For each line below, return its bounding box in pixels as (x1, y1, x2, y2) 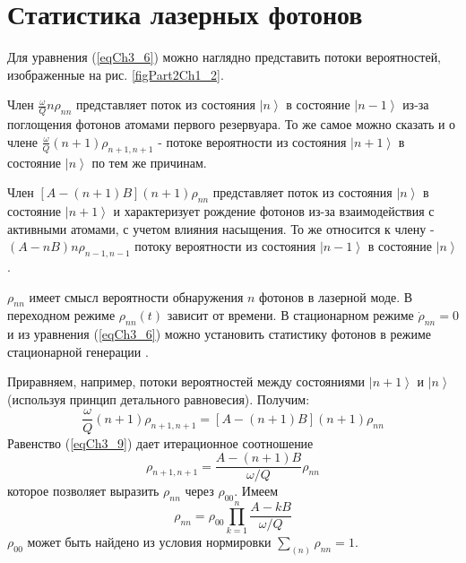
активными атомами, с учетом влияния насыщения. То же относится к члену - (7, 219, 435, 238)
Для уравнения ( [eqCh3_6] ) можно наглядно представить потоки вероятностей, (7, 48, 442, 66)
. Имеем (234, 481, 279, 500)
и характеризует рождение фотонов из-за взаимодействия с (113, 201, 435, 220)
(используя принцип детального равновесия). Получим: (7, 389, 310, 408)
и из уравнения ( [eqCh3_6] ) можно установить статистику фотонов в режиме (7, 325, 431, 343)
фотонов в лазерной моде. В (259, 287, 413, 306)
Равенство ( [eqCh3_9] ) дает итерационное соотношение (7, 433, 314, 452)
